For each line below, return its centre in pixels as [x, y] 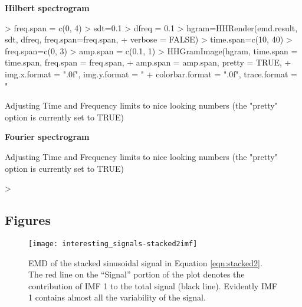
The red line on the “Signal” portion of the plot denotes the [137, 274]
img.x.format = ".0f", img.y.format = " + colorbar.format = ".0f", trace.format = [151, 74]
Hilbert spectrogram [47, 8]
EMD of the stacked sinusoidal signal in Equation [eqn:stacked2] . [145, 262]
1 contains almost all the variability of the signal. [117, 297]
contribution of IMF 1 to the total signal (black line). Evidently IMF [153, 285]
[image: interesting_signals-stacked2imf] [113, 244]
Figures [28, 220]
